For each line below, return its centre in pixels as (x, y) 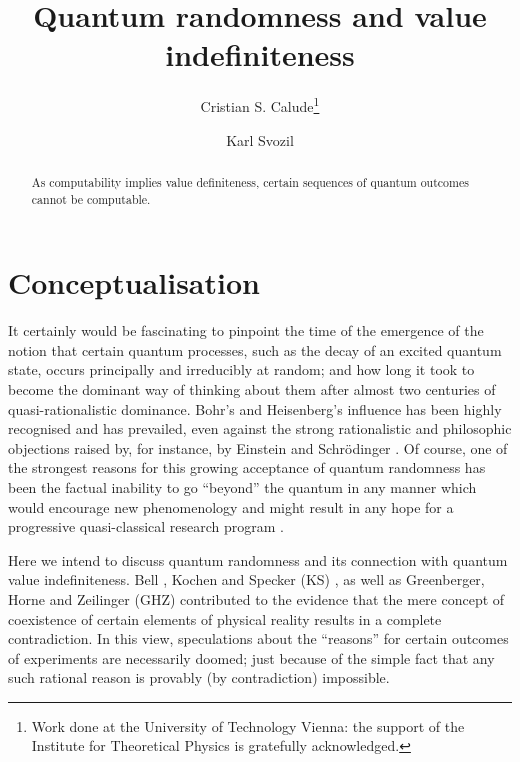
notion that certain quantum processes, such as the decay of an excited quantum (255, 349)
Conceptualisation (134, 282)
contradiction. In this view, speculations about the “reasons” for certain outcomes (258, 638)
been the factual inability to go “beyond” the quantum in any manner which (242, 486)
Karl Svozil (260, 139)
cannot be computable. (91, 198)
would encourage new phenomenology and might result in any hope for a (231, 506)
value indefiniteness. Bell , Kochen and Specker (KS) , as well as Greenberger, (246, 579)
